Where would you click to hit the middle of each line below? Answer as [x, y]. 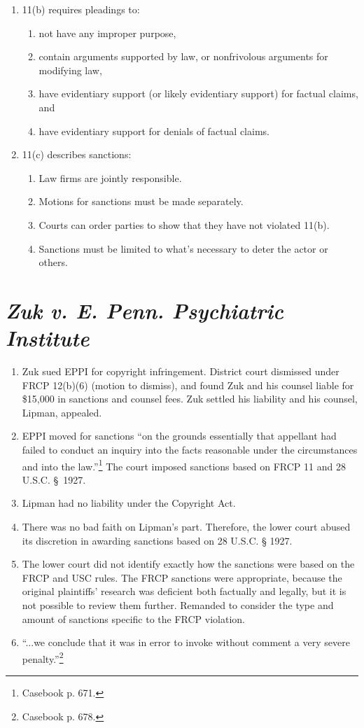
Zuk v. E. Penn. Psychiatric [145, 310]
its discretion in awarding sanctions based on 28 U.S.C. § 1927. [157, 540]
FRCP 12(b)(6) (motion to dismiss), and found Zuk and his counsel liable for [188, 385]
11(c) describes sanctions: [77, 154]
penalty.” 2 [43, 657]
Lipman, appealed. [62, 412]
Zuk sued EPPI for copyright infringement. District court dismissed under [181, 371]
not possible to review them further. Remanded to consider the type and [178, 605]
